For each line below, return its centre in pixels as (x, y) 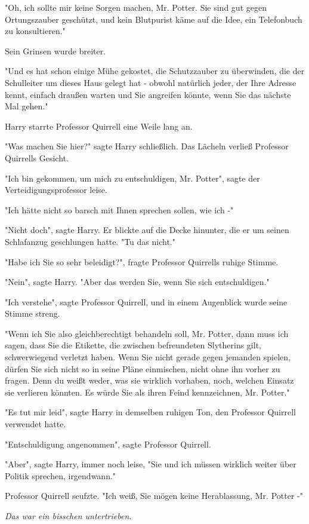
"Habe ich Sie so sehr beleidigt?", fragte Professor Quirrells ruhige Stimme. (142, 261)
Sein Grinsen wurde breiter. (55, 50)
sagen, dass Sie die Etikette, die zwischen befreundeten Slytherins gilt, (133, 345)
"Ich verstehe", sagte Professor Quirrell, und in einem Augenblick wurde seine (146, 301)
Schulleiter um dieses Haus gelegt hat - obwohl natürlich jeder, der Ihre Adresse (151, 82)
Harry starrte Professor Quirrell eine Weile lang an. (99, 126)
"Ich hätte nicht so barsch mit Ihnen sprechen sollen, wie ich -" (119, 209)
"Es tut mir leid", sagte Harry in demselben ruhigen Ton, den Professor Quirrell (150, 412)
